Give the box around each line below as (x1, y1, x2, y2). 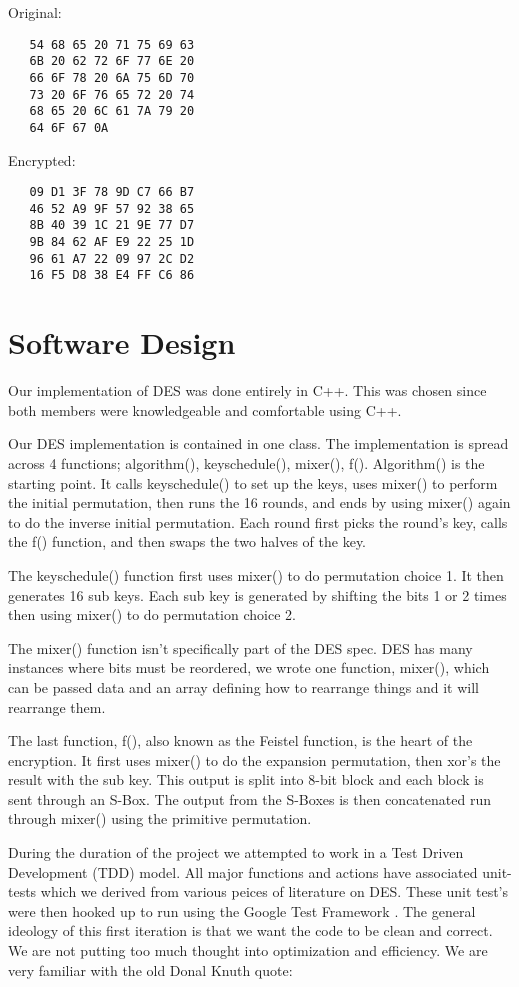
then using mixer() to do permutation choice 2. (8, 604, 296, 625)
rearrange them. (8, 696, 106, 717)
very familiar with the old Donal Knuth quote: (8, 959, 293, 980)
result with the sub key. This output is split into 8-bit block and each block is (8, 769, 484, 790)
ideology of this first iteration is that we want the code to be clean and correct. (8, 920, 493, 941)
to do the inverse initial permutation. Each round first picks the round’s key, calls (8, 511, 508, 532)
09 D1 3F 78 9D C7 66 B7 (29, 185, 195, 200)
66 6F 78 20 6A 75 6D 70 (29, 70, 195, 85)
